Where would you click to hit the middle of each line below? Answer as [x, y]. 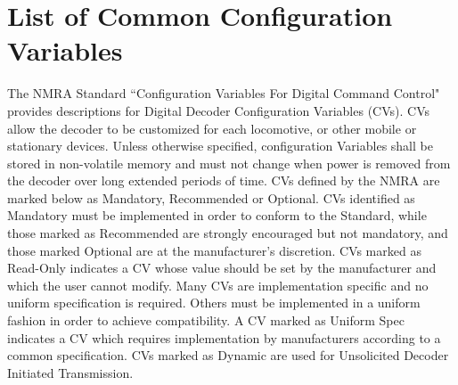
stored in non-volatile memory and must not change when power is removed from [229, 163]
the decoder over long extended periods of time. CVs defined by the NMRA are [224, 180]
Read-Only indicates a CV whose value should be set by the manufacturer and [222, 268]
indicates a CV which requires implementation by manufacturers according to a [224, 337]
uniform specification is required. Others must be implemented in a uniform [214, 303]
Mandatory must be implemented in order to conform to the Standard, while [217, 215]
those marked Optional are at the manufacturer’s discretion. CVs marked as [214, 250]
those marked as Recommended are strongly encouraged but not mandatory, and [228, 233]
